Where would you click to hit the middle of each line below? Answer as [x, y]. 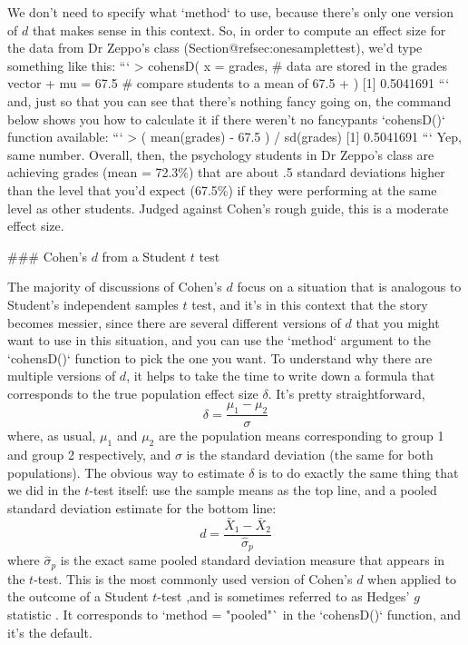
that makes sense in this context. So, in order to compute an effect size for [239, 30]
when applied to [412, 578]
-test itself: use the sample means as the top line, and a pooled [263, 490]
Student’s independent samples [93, 304]
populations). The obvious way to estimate [126, 472]
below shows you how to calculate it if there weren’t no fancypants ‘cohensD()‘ [226, 119]
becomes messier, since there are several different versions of [174, 322]
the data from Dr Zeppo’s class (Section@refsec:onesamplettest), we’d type [215, 48]
